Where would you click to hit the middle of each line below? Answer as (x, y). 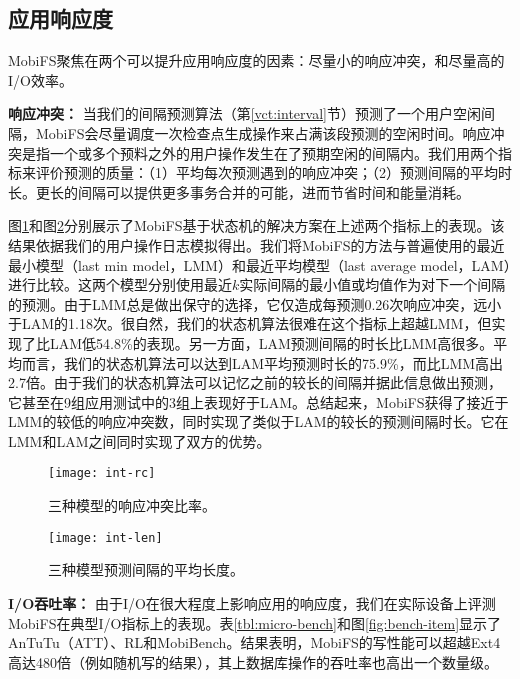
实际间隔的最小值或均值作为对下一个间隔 (372, 284)
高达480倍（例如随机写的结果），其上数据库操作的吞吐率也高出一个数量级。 (253, 661)
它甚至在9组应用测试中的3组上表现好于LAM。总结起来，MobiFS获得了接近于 (258, 401)
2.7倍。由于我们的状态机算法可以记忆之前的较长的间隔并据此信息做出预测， (255, 382)
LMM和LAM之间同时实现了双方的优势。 (139, 440)
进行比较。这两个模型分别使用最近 (120, 284)
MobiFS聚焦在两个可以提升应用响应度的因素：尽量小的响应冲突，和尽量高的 (256, 60)
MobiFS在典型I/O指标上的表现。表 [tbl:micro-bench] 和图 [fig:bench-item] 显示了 (255, 622)
